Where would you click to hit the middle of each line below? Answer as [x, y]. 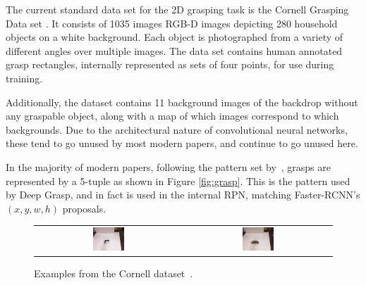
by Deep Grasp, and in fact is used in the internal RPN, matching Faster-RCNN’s [183, 195]
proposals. [84, 208]
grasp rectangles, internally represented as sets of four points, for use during [170, 64]
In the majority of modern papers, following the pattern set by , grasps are [169, 166]
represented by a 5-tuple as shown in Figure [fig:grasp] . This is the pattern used [178, 180]
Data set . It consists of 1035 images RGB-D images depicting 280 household [172, 23]
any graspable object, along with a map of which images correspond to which [172, 116]
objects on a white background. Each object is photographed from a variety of [175, 37]
